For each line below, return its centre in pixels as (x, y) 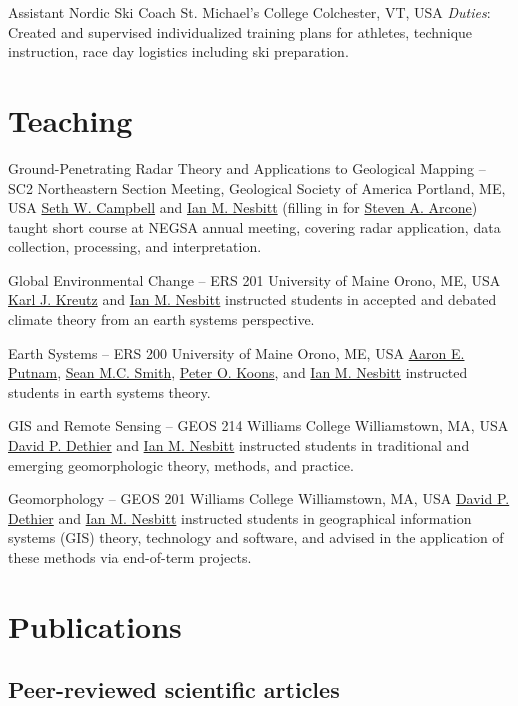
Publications (95, 625)
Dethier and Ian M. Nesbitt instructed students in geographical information (240, 517)
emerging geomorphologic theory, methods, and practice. (181, 464)
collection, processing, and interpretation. (135, 246)
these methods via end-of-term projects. (130, 557)
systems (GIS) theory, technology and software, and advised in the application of (256, 537)
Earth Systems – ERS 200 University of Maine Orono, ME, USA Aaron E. (236, 352)
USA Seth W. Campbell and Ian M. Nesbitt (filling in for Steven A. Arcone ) (243, 207)
